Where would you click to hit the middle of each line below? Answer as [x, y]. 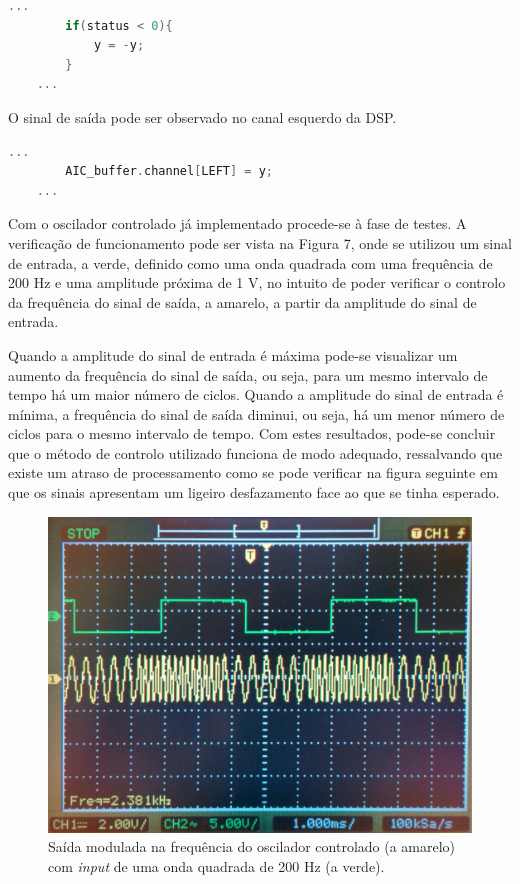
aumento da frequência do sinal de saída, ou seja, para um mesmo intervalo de [248, 374]
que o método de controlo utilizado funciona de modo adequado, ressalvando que [255, 452]
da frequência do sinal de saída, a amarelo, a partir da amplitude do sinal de [242, 301]
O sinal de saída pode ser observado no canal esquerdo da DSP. [202, 116]
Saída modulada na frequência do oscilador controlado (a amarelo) [252, 846]
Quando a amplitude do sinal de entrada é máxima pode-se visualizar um [233, 354]
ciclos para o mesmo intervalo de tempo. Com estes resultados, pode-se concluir [252, 433]
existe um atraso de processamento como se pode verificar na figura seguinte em [253, 472]
